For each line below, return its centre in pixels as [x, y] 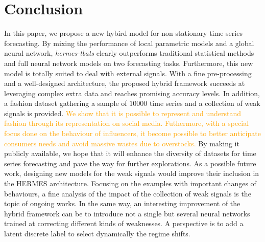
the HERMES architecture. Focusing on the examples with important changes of [130, 183]
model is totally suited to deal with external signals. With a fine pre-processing [128, 73]
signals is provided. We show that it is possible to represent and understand [123, 113]
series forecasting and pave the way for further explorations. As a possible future [130, 163]
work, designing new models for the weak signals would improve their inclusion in [132, 173]
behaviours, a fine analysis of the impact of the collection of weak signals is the [128, 193]
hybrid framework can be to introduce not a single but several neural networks [127, 213]
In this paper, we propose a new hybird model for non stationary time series [123, 33]
